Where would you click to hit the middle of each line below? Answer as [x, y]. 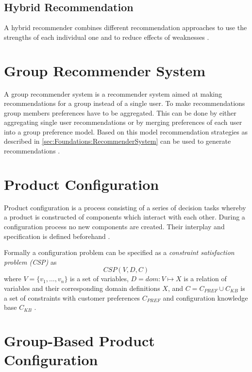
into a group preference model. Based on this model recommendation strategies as [126, 131]
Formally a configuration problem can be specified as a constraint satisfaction [119, 252]
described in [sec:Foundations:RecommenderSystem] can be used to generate [118, 141]
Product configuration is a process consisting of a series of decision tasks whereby [125, 207]
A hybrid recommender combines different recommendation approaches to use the [126, 27]
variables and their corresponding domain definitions [82, 288]
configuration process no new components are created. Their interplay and [114, 226]
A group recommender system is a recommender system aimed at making [113, 93]
